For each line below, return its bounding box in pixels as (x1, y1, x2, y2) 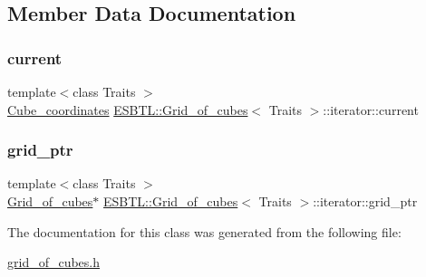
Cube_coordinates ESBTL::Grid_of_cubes (7, 100, 248, 119)
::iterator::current (323, 100, 419, 119)
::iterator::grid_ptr (313, 192, 418, 210)
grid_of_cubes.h (7, 253, 101, 272)
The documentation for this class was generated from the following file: (7, 222, 402, 241)
